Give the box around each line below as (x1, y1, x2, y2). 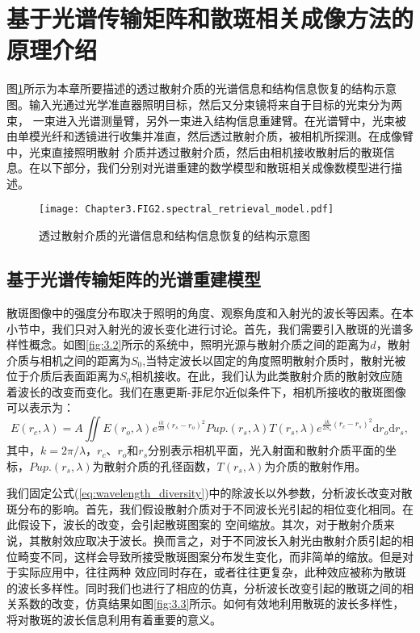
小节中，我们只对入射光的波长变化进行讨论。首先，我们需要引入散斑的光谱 (6, 320, 402, 337)
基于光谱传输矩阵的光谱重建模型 (6, 266, 261, 291)
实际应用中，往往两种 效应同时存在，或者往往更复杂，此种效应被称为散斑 (17, 564, 406, 581)
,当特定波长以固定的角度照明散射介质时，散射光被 (142, 351, 406, 368)
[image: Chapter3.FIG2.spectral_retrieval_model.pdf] (39, 203, 334, 216)
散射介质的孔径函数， (103, 457, 217, 474)
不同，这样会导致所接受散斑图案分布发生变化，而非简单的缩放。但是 (40, 547, 402, 564)
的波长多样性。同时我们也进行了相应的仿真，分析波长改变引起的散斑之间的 (6, 579, 402, 596)
